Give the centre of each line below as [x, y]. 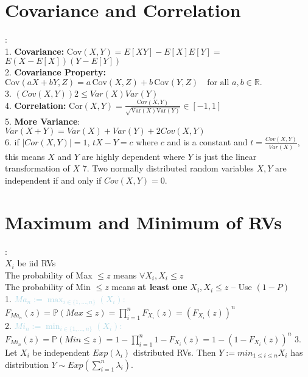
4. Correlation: [36, 105]
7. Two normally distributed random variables [168, 168]
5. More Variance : [43, 121]
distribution [27, 364]
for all [218, 82]
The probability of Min [48, 287]
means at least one [149, 287]
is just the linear [226, 156]
